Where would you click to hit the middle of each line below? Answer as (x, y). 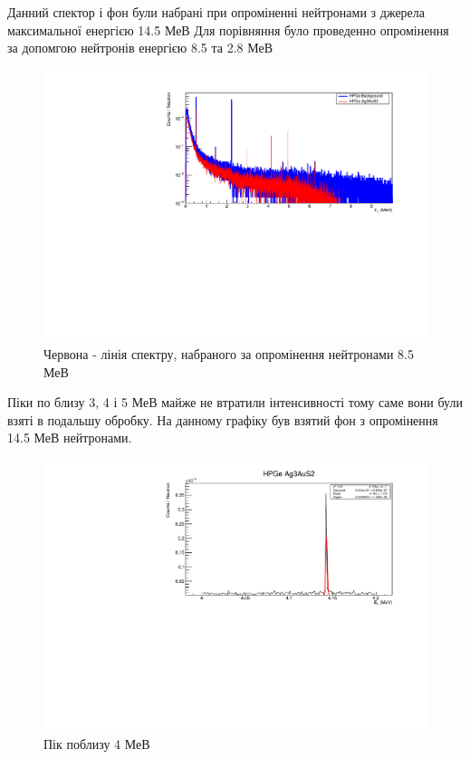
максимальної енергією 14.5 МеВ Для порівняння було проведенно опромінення (228, 29)
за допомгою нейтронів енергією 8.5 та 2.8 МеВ (140, 48)
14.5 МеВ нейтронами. (70, 438)
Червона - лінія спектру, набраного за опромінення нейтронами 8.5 (229, 354)
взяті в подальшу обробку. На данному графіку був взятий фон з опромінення (223, 419)
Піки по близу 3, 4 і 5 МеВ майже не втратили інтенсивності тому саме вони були (235, 402)
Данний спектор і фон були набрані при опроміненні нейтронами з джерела (216, 12)
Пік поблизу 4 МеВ (97, 744)
